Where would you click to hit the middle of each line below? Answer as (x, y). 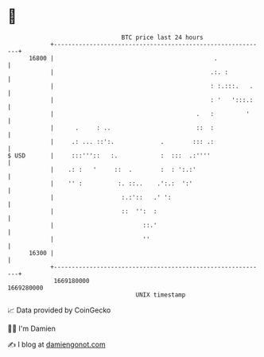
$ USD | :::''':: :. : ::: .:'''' (109, 155)
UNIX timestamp (161, 295)
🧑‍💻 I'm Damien (32, 328)
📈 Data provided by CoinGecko (59, 310)
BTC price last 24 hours (162, 37)
